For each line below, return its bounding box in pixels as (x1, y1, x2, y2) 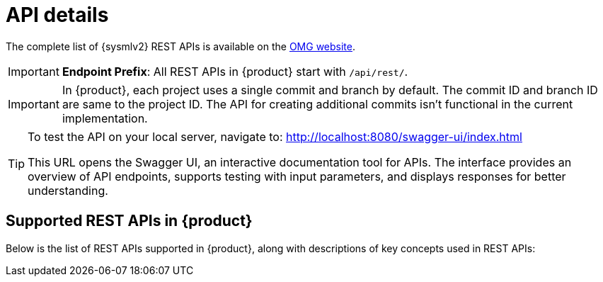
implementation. (62, 111, 148, 125)
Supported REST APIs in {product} (6, 212, 253, 230)
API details (6, 3, 109, 27)
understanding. (28, 183, 108, 198)
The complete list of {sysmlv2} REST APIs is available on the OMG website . (6, 40, 356, 52)
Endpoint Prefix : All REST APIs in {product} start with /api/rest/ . (62, 64, 408, 79)
